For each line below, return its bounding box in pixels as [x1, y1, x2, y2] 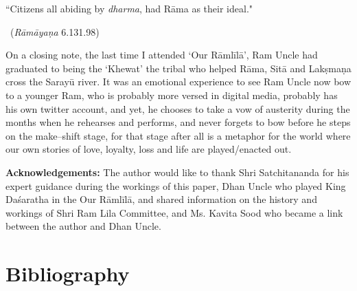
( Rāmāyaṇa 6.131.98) [10, 24, 100, 39]
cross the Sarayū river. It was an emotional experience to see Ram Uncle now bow [5, 74, 352, 89]
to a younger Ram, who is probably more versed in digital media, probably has [5, 87, 338, 102]
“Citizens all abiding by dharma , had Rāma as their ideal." [5, 1, 253, 15]
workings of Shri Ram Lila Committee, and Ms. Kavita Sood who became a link [5, 205, 343, 219]
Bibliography [5, 259, 130, 288]
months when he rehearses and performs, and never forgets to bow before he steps [5, 115, 351, 129]
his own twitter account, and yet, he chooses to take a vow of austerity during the [5, 101, 350, 116]
